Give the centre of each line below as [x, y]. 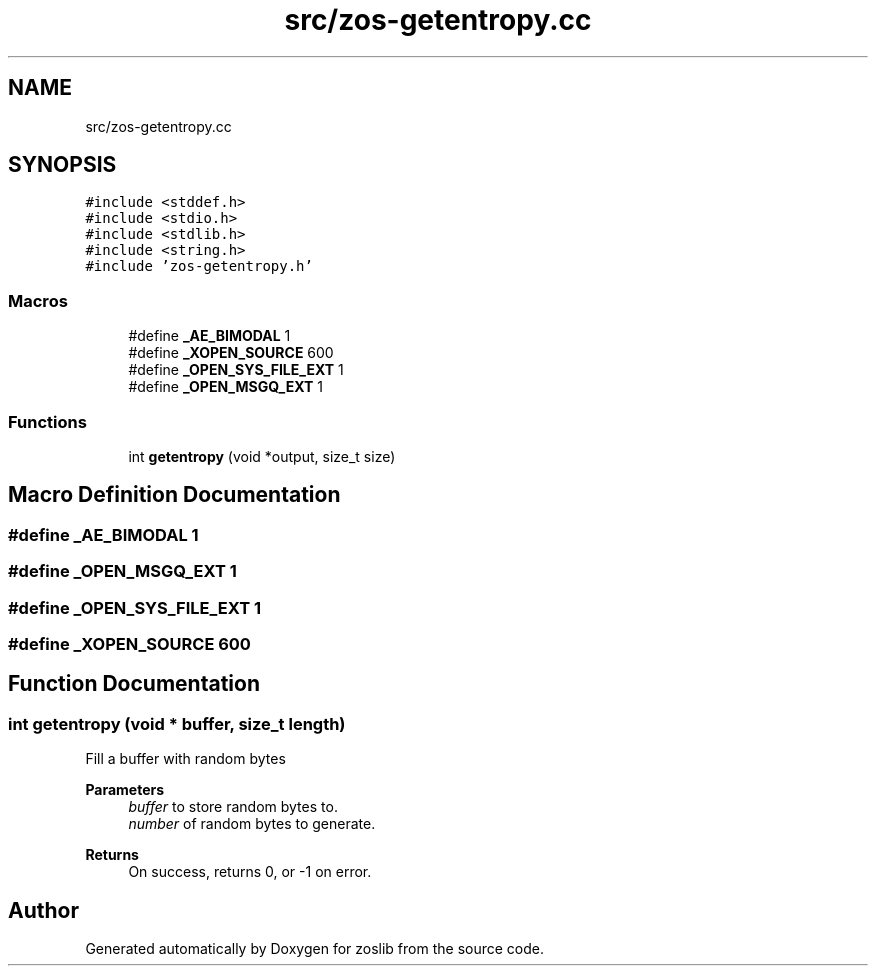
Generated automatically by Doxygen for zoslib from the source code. [314, 948]
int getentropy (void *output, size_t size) [262, 456]
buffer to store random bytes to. [233, 807]
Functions [47, 421]
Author [43, 910]
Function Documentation [134, 684]
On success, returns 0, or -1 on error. [250, 872]
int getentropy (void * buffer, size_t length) [177, 723]
